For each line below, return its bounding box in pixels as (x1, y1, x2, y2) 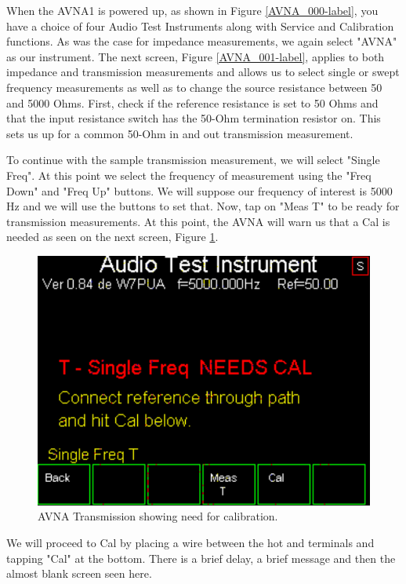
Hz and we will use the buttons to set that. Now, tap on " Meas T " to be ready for (6, 198, 400, 214)
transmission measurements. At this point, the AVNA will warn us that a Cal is (6, 213, 390, 229)
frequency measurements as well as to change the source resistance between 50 (6, 78, 382, 95)
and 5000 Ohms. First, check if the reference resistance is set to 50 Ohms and (6, 94, 379, 111)
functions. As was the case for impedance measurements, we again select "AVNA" (6, 33, 397, 49)
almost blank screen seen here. (6, 565, 152, 582)
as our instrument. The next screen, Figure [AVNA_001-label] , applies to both (6, 48, 385, 64)
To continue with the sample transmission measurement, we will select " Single (6, 151, 380, 168)
